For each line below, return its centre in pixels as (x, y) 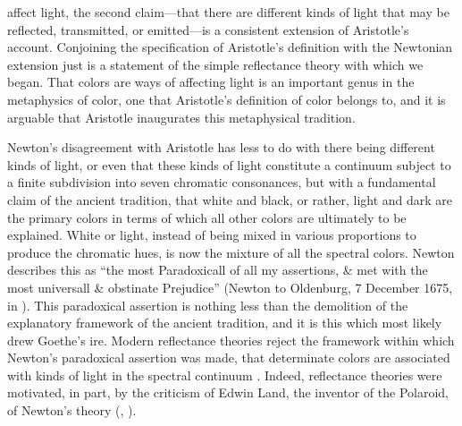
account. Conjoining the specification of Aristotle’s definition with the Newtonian (230, 47)
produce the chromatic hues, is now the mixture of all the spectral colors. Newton (231, 252)
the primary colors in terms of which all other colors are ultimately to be (207, 217)
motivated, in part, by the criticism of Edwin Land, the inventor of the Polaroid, (228, 392)
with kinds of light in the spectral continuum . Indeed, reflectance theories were (225, 375)
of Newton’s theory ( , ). (72, 410)
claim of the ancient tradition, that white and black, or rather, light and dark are (230, 199)
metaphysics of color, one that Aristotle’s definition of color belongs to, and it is (227, 99)
